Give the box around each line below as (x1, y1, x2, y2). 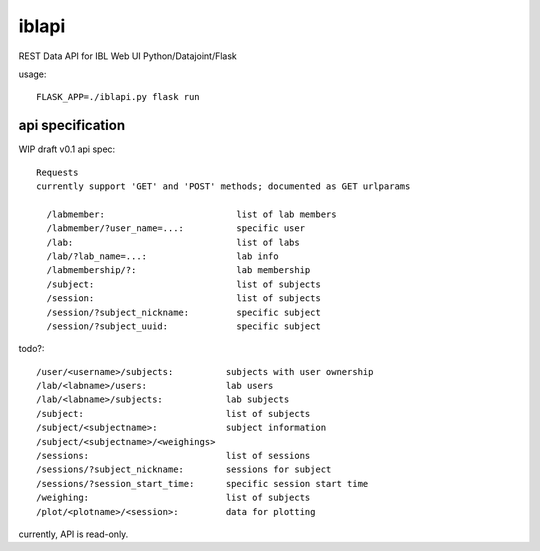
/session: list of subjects (46, 293, 322, 304)
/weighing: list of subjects (36, 492, 311, 504)
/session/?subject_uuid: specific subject (46, 320, 322, 332)
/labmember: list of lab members (46, 208, 337, 220)
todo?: (18, 343, 45, 355)
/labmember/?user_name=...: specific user (46, 223, 305, 234)
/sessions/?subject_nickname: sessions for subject (36, 464, 332, 475)
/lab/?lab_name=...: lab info (46, 250, 279, 262)
